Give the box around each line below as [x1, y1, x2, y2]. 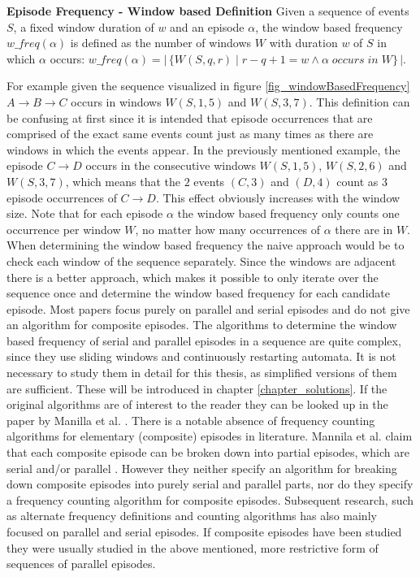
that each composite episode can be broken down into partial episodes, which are [6, 444, 409, 461]
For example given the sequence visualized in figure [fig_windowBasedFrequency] [6, 77, 410, 94]
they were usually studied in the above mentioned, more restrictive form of [6, 539, 379, 556]
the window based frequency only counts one [177, 205, 400, 222]
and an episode [170, 18, 245, 35]
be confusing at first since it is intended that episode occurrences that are [6, 109, 373, 126]
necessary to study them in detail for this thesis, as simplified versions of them [6, 364, 397, 381]
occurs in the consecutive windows [85, 157, 256, 174]
